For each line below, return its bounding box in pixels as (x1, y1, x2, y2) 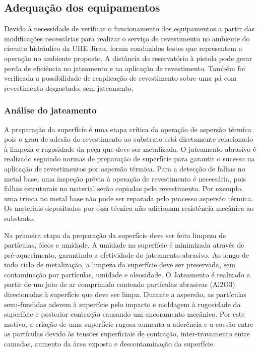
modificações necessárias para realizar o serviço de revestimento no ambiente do (4, 33, 250, 43)
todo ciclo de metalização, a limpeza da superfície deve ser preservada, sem (4, 259, 235, 270)
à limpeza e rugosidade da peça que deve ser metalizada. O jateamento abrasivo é (4, 143, 256, 154)
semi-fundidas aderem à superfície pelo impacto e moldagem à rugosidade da (4, 299, 241, 309)
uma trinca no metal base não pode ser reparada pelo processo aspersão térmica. (4, 193, 253, 203)
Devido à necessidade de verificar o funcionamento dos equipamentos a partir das (4, 23, 254, 34)
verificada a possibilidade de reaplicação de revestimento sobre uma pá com (4, 73, 237, 83)
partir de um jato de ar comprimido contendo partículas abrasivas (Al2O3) (4, 279, 235, 289)
